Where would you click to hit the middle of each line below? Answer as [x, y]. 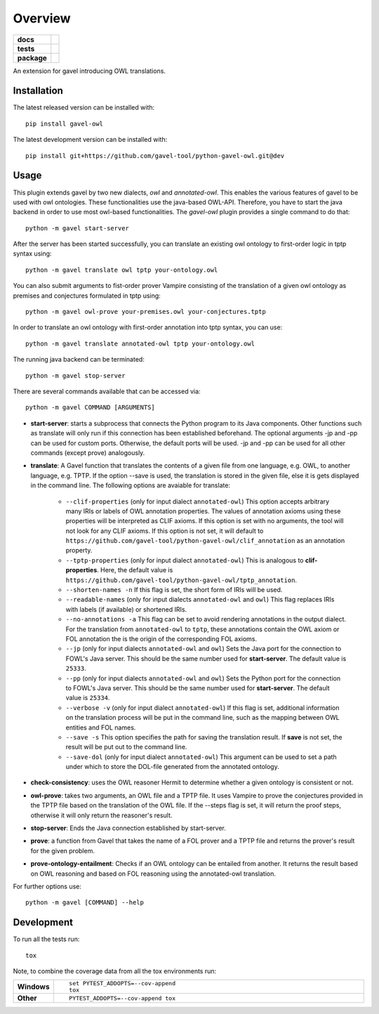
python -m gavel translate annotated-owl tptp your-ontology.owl [140, 343]
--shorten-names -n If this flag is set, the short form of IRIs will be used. [174, 590]
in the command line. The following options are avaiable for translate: [131, 485]
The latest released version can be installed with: [84, 107]
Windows [33, 987]
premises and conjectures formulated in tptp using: [87, 296]
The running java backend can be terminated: [79, 360]
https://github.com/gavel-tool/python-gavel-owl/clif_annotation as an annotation [205, 541]
